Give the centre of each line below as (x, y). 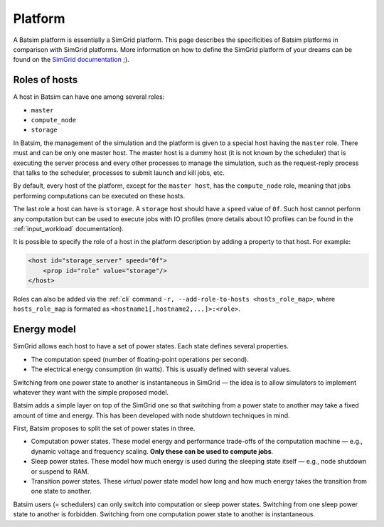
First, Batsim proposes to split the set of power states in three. (104, 428)
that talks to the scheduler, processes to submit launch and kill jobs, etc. (119, 172)
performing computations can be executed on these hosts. (99, 196)
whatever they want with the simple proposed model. (91, 392)
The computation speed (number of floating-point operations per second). (140, 359)
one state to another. (61, 491)
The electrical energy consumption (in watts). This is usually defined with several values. (161, 369)
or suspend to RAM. (60, 471)
